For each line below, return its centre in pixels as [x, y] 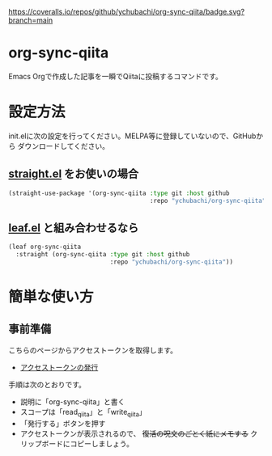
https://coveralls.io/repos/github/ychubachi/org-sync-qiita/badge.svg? [127, 12]
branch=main [31, 20]
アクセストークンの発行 [59, 367]
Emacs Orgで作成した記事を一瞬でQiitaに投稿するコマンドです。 [115, 76]
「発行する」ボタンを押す [63, 423]
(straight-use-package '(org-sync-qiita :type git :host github [119, 193]
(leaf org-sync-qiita [45, 247]
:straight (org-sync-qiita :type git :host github [103, 255]
